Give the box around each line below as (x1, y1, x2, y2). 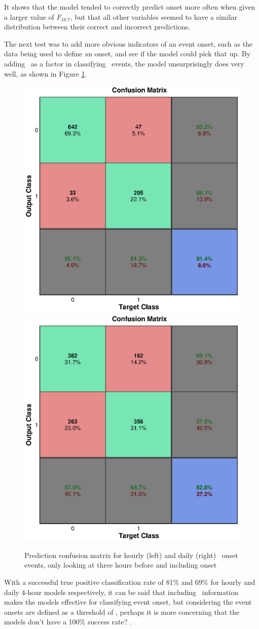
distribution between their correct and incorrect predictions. (4, 21, 191, 32)
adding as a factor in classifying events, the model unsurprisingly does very (4, 58, 244, 68)
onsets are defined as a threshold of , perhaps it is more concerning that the (4, 606, 240, 617)
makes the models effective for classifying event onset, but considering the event (4, 597, 252, 607)
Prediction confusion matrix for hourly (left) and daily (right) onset (24, 549, 238, 560)
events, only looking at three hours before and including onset (24, 560, 217, 570)
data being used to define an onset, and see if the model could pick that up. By (4, 48, 251, 59)
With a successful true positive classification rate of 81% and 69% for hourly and (4, 576, 255, 587)
